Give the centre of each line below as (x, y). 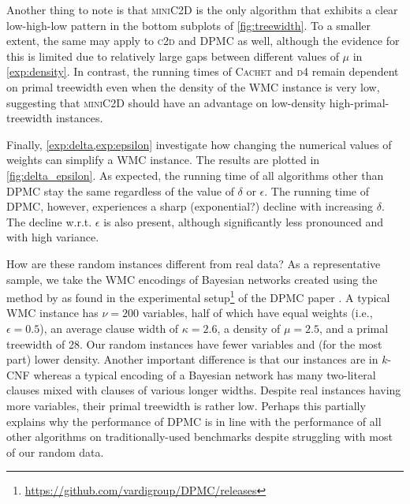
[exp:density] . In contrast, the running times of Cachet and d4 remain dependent (203, 71)
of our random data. (55, 452)
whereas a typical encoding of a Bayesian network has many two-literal (205, 374)
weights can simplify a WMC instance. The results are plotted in (163, 160)
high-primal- (359, 102)
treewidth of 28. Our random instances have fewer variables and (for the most (194, 343)
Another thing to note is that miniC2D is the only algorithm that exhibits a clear (202, 9)
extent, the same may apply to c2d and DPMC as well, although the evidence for (203, 41)
